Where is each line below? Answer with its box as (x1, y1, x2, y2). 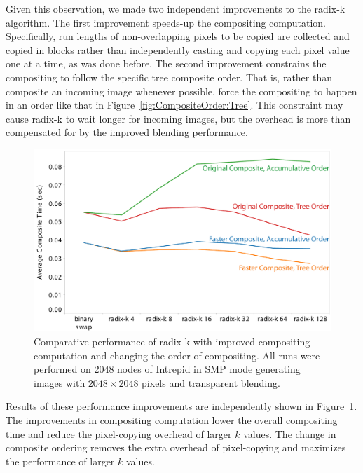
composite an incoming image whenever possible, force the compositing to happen (6, 83, 357, 98)
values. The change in (243, 426, 336, 441)
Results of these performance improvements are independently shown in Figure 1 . (6, 399, 357, 413)
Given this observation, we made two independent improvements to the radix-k (6, 1, 345, 15)
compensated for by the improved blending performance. (6, 125, 248, 139)
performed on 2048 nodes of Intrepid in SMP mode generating (34, 362, 301, 376)
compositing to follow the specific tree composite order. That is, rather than (6, 69, 332, 84)
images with (34, 375, 85, 390)
